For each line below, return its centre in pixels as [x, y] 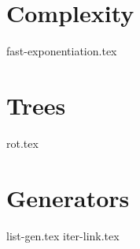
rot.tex [22, 143]
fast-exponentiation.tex [62, 51]
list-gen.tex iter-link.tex [63, 235]
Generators [68, 197]
